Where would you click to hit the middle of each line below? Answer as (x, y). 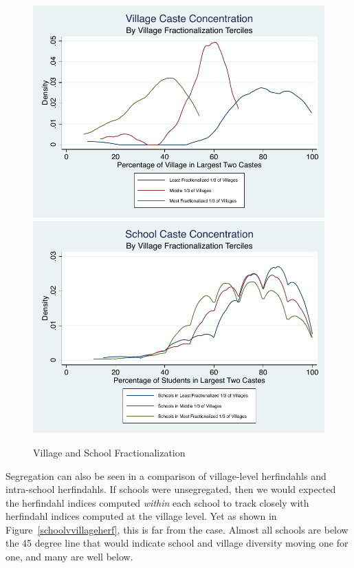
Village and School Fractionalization (109, 452)
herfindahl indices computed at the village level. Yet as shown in (141, 516)
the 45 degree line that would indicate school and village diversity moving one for (177, 543)
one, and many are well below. (69, 557)
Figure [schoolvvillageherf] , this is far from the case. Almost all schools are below (177, 529)
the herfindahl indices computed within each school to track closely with (157, 502)
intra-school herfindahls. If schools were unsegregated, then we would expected (171, 489)
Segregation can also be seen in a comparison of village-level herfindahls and (166, 475)
